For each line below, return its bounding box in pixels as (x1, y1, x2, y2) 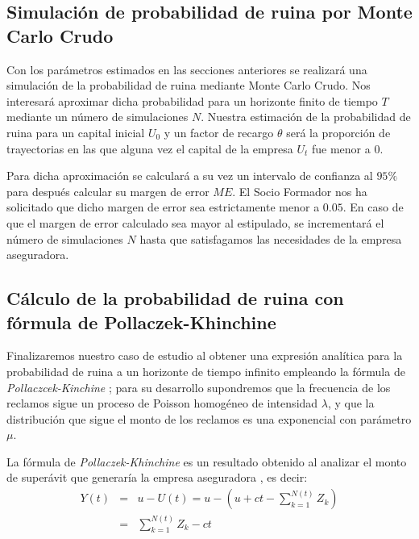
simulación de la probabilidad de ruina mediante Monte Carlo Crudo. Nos (6, 77, 371, 94)
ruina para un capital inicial (6, 123, 145, 140)
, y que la (327, 395, 375, 412)
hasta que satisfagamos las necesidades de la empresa (139, 230, 402, 247)
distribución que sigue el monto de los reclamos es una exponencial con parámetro (6, 410, 412, 427)
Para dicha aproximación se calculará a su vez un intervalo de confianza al (6, 167, 373, 184)
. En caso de (342, 198, 404, 215)
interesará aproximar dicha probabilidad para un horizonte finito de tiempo (6, 92, 378, 109)
